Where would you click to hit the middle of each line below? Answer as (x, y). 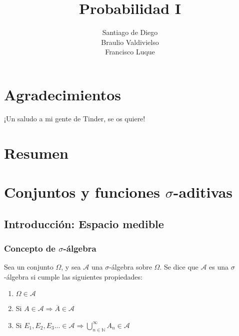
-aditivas (203, 192)
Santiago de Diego (130, 32)
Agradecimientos (63, 94)
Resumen (36, 153)
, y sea (71, 267)
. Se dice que (179, 267)
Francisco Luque (130, 52)
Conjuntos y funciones (82, 192)
